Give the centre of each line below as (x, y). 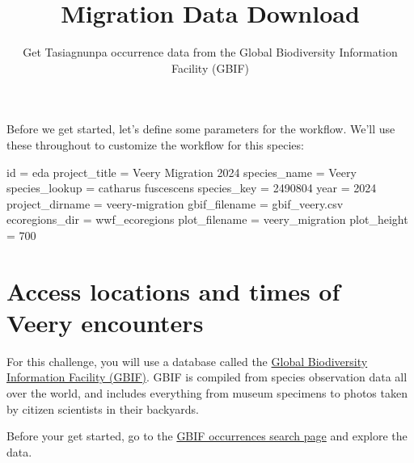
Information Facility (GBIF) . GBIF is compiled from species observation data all (207, 377)
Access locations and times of (173, 290)
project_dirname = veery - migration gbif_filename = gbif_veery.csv (175, 203)
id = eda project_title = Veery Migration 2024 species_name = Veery (182, 172)
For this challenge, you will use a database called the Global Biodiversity (187, 361)
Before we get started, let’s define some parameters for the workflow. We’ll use (201, 129)
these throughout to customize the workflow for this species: (155, 144)
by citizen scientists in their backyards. (103, 408)
